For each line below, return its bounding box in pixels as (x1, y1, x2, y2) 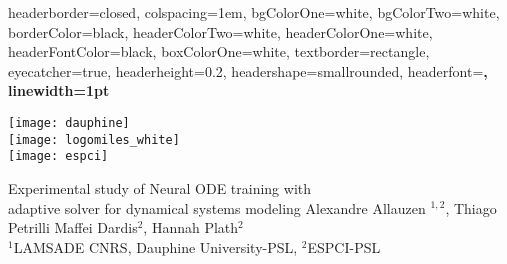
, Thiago (445, 197, 497, 218)
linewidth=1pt (8, 80, 110, 101)
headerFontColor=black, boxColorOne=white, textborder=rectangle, (8, 41, 430, 62)
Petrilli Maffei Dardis (8, 217, 138, 238)
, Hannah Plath (143, 217, 239, 238)
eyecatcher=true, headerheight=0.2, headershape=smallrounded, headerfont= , (8, 60, 488, 81)
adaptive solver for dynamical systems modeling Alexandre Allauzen (8, 197, 426, 218)
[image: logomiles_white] (8, 132, 180, 147)
